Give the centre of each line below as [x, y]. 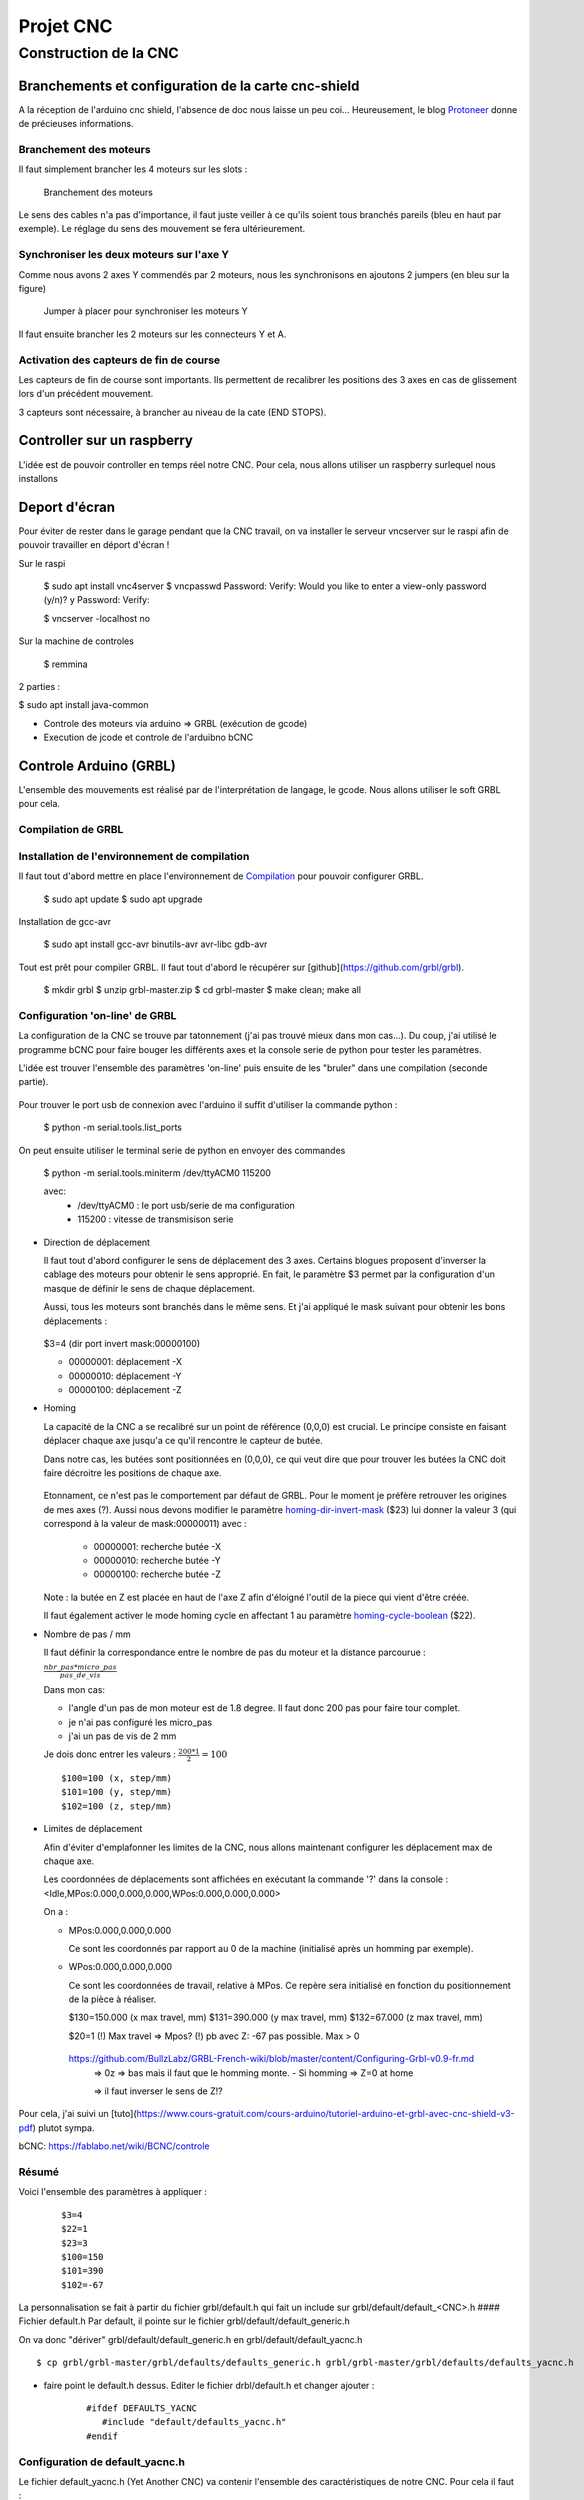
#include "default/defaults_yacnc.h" [194, 2422]
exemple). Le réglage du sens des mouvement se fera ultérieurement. [162, 229]
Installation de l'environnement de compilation [134, 856]
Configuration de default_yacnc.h [101, 2462]
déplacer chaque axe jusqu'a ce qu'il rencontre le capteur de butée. [183, 1441]
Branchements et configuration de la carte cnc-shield [189, 85]
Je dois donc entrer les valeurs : [110, 1754]
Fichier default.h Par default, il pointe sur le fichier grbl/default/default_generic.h [184, 2321]
